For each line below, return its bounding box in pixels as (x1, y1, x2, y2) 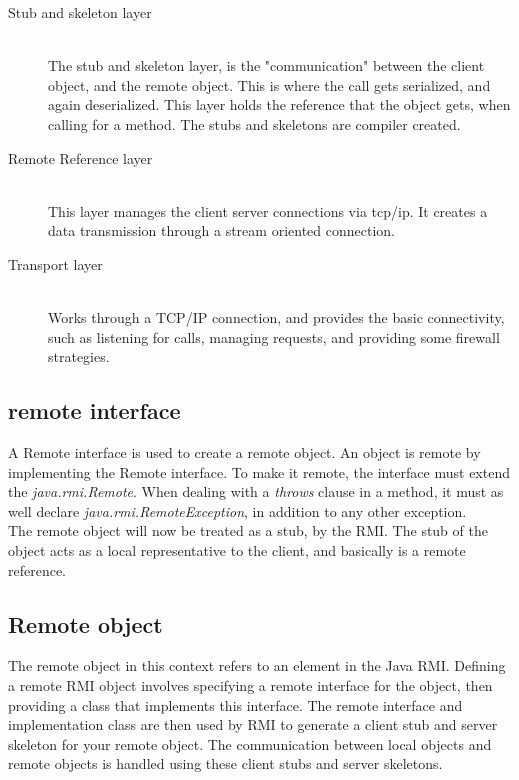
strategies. (48, 346, 110, 367)
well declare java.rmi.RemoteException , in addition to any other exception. (8, 500, 467, 521)
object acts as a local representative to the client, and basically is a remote (8, 540, 466, 561)
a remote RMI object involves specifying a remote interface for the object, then (8, 675, 493, 696)
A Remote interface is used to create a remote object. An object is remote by (8, 442, 481, 463)
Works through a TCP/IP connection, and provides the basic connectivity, (48, 307, 505, 328)
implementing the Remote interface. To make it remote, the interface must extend (8, 461, 510, 482)
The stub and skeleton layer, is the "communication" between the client (48, 55, 485, 76)
